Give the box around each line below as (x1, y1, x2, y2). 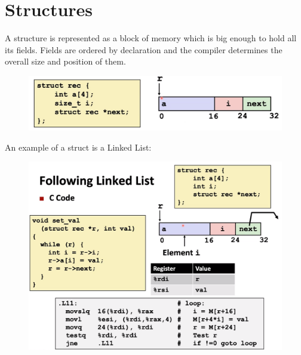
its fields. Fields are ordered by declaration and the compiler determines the (5, 43, 282, 56)
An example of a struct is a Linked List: (5, 140, 152, 153)
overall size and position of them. (5, 55, 126, 68)
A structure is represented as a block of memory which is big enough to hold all (5, 32, 297, 44)
